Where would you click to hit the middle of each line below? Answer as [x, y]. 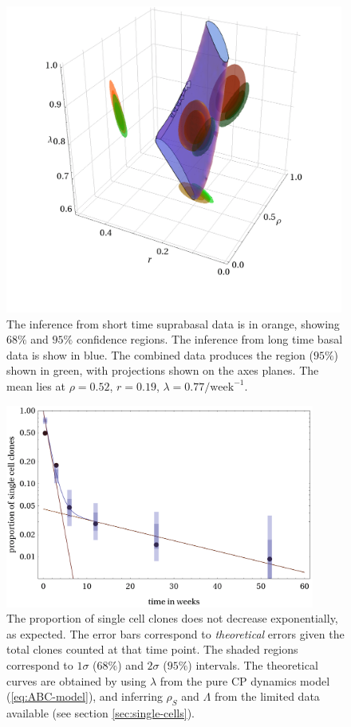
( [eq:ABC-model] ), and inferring [85, 696]
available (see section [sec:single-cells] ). [101, 713]
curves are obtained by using [77, 680]
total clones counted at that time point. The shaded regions [152, 649]
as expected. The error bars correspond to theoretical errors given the [175, 633]
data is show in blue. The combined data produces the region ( [160, 354]
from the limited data [267, 696]
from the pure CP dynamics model [245, 680]
